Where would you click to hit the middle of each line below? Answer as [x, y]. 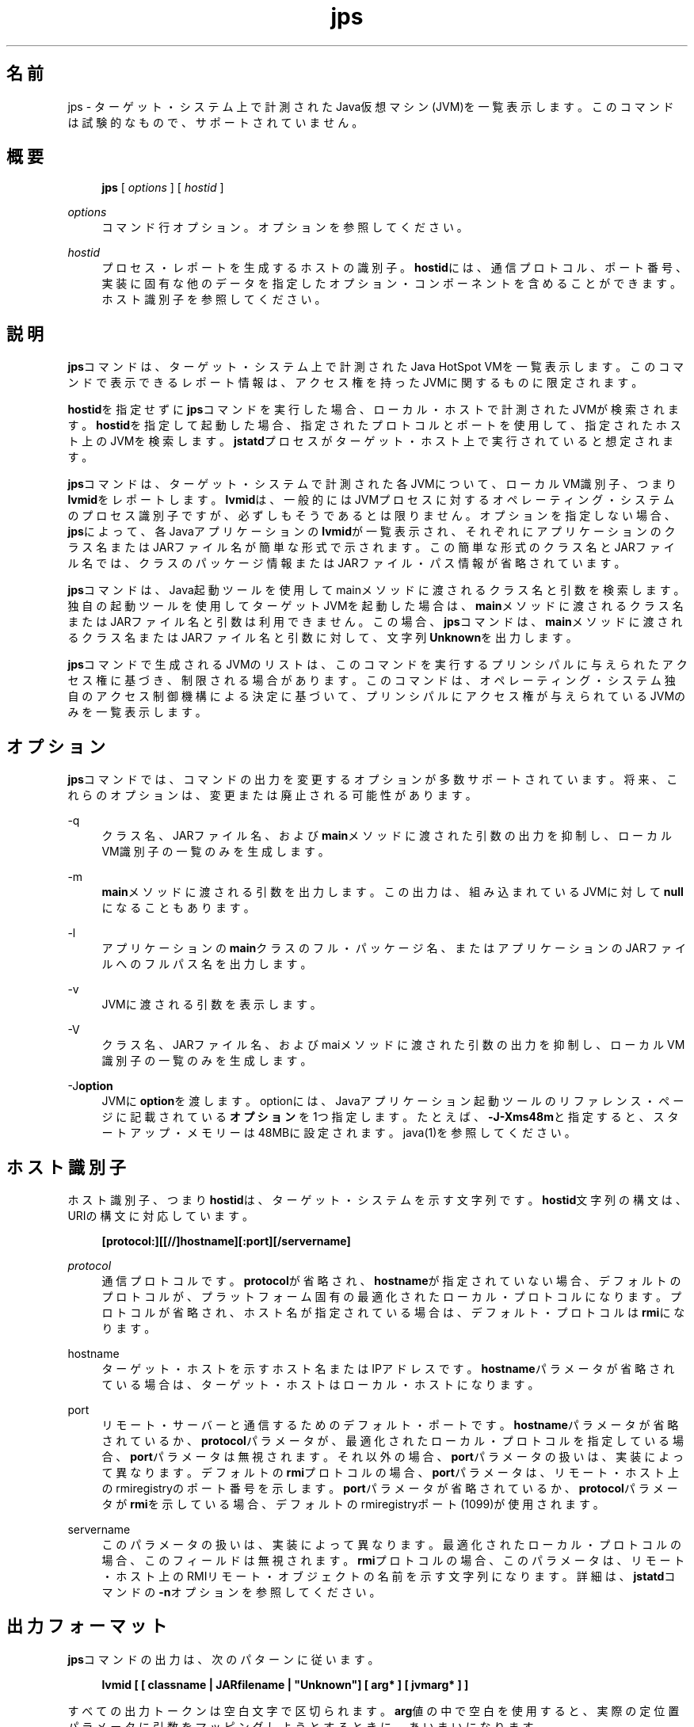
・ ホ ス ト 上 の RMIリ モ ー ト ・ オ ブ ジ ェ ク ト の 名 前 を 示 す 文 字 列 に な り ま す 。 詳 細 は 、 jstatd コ [389, 1576]
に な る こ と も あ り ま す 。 [178, 908]
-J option [90, 1086]
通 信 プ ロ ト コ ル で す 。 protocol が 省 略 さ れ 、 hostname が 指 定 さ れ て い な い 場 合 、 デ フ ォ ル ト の [391, 1280]
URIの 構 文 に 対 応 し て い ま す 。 [160, 1215]
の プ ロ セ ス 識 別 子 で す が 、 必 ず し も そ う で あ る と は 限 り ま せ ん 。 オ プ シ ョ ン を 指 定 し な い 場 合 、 [372, 516]
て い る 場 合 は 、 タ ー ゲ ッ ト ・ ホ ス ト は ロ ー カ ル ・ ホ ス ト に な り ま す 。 [320, 1384]
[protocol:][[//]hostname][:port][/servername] [226, 1241]
